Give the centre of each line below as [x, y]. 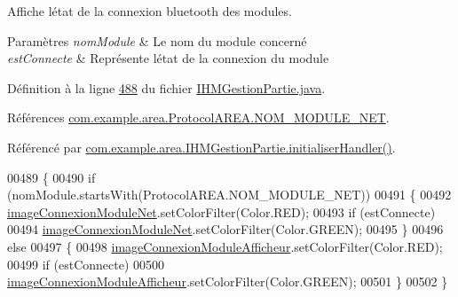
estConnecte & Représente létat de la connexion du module [168, 58]
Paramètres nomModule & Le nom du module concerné [157, 40]
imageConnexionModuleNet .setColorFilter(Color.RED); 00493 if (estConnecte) [221, 211]
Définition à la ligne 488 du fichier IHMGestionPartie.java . [166, 87]
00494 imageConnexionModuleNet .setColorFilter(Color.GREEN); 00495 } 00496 [225, 229]
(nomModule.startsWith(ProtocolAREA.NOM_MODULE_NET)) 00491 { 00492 [229, 195]
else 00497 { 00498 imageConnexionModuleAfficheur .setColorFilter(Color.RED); [225, 246]
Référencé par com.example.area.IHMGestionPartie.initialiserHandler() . [201, 147]
